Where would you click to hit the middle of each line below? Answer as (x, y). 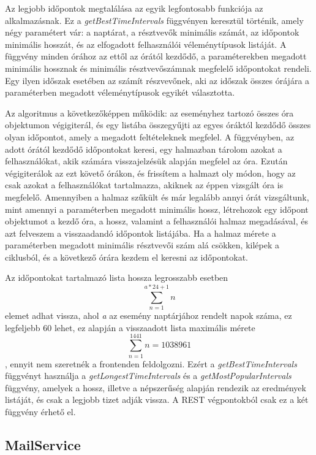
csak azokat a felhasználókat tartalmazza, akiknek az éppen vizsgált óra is (144, 185)
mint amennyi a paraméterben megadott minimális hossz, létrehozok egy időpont (157, 209)
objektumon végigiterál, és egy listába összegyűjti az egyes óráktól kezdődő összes (158, 125)
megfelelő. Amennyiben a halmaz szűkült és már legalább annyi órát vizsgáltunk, (157, 197)
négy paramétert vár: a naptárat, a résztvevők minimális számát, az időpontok (152, 32)
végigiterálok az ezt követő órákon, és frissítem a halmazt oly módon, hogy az (150, 173)
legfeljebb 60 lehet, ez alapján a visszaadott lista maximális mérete (130, 327)
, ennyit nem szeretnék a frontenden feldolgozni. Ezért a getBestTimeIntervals (151, 363)
